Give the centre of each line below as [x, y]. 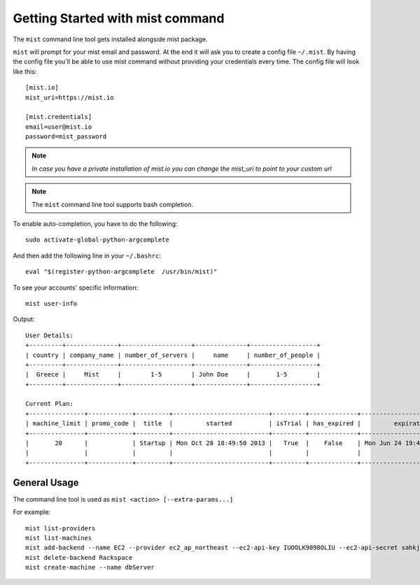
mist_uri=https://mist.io [70, 97]
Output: [24, 319]
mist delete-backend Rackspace [79, 557]
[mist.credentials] [59, 117]
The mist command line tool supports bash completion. [113, 204]
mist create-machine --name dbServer [90, 568]
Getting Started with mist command [119, 18]
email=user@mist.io [59, 127]
